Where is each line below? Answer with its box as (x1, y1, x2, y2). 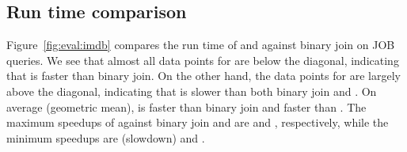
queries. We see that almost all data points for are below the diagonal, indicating (6, 51, 399, 68)
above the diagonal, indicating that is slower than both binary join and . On (6, 82, 377, 99)
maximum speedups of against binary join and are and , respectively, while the (6, 114, 389, 131)
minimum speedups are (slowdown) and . (6, 129, 205, 146)
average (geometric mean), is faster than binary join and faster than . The (6, 98, 367, 115)
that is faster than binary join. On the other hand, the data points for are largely (6, 67, 401, 84)
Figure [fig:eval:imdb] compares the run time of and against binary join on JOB (6, 36, 395, 53)
